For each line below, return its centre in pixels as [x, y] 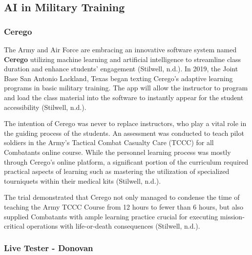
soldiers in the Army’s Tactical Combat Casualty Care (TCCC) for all [109, 142]
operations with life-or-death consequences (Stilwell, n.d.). [113, 226]
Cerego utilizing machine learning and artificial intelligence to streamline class [123, 59]
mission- [232, 216]
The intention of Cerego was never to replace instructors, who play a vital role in [125, 123]
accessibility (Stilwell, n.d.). [45, 107]
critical [14, 226]
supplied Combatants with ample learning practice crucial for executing [111, 216]
